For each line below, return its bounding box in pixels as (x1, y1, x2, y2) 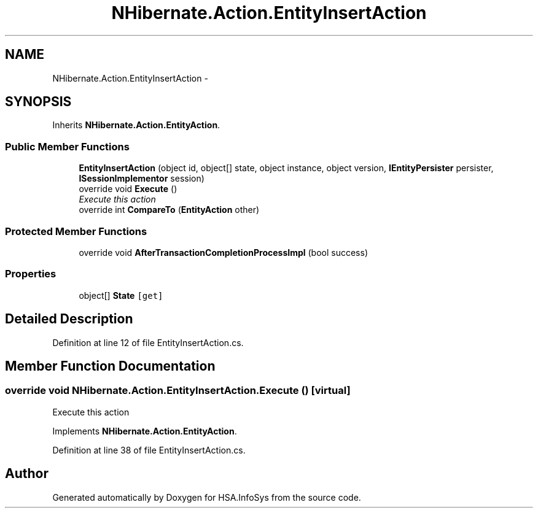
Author (5, 466, 49, 482)
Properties (5, 268, 57, 280)
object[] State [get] (79, 290, 163, 301)
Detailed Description (5, 311, 133, 327)
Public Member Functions (5, 140, 130, 153)
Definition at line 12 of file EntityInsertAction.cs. (52, 337, 244, 348)
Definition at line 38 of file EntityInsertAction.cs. (52, 444, 246, 455)
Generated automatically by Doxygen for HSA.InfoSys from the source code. (52, 492, 361, 503)
